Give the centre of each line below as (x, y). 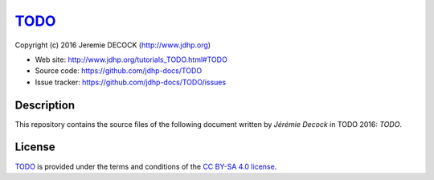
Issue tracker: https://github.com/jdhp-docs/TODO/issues (131, 82)
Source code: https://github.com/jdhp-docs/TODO (119, 71)
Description (45, 105)
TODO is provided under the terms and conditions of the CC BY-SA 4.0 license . (146, 166)
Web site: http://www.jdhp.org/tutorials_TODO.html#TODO (131, 59)
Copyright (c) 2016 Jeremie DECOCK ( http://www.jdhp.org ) (113, 45)
